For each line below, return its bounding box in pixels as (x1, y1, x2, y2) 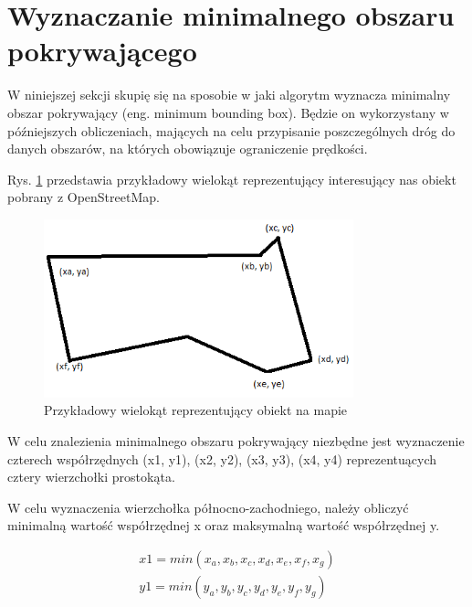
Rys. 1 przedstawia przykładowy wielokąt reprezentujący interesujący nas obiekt (7, 169, 456, 188)
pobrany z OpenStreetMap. (7, 187, 160, 207)
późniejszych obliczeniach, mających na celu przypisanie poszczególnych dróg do (7, 121, 456, 140)
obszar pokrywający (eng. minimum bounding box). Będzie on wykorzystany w (7, 102, 449, 122)
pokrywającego (7, 32, 197, 69)
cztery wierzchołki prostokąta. (7, 467, 175, 486)
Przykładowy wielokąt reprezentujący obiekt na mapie (44, 400, 348, 420)
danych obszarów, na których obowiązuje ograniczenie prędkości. (7, 139, 368, 158)
